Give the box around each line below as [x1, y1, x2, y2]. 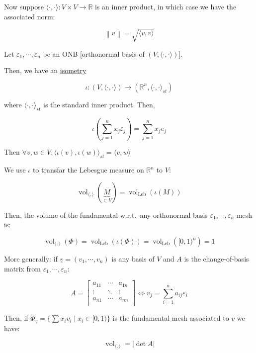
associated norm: [4, 11, 55, 21]
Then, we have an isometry [4, 65, 86, 76]
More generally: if [4, 254, 58, 264]
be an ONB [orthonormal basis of [43, 48, 145, 59]
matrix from [4, 263, 41, 273]
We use [4, 165, 26, 175]
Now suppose [4, 1, 44, 11]
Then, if [4, 313, 28, 323]
